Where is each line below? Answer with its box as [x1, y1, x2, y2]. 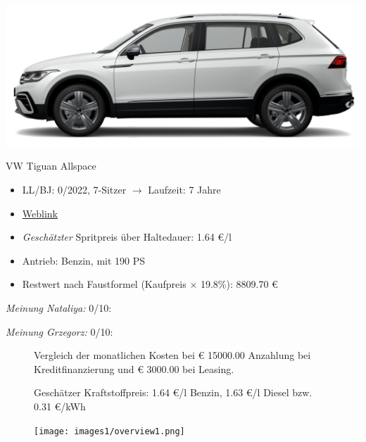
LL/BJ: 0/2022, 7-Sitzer [22, 182, 127, 197]
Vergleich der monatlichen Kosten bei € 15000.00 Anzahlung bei [34, 348, 311, 362]
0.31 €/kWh [34, 398, 86, 413]
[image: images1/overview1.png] [34, 426, 185, 436]
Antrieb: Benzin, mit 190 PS [22, 253, 146, 267]
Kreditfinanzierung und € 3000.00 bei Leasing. [34, 361, 234, 376]
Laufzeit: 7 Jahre [148, 182, 221, 197]
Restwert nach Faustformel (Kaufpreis [22, 277, 187, 291]
